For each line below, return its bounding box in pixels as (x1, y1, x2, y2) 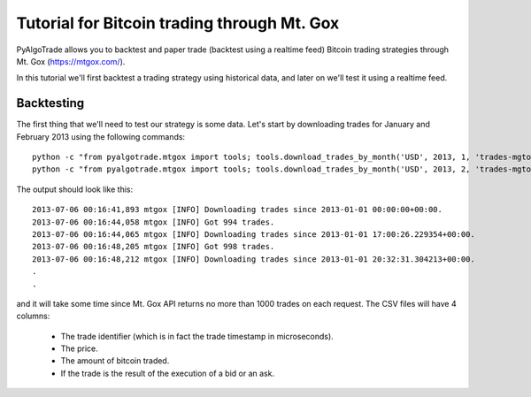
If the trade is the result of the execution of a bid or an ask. (60, 368, 274, 378)
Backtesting (16, 95, 85, 111)
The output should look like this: (16, 184, 133, 195)
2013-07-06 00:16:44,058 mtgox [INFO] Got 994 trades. (32, 217, 275, 227)
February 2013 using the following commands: (16, 131, 186, 141)
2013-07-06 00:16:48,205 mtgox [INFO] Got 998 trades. (32, 241, 275, 252)
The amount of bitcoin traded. (60, 355, 170, 366)
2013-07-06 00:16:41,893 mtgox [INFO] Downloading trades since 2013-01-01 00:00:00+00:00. (32, 204, 442, 215)
